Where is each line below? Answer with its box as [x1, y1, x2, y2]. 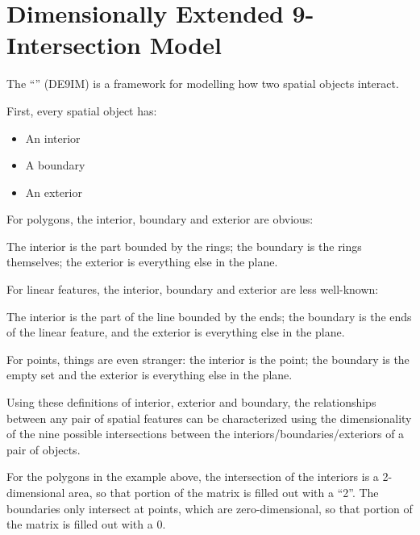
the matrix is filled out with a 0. [6, 516, 166, 533]
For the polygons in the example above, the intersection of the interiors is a [6, 468, 379, 485]
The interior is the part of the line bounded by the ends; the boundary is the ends [6, 307, 412, 324]
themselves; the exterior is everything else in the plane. [6, 253, 278, 270]
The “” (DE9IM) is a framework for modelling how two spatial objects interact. [6, 75, 399, 92]
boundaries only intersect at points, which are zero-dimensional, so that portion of [6, 499, 413, 516]
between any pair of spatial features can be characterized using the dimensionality [6, 409, 412, 426]
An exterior [25, 183, 82, 200]
